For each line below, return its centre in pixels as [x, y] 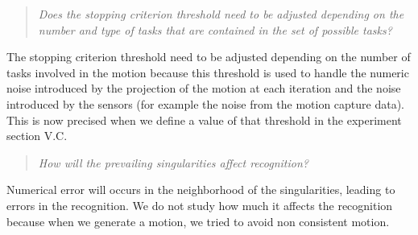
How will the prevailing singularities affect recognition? [173, 162]
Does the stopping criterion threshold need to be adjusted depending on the [221, 14]
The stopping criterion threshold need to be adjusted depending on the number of [209, 57]
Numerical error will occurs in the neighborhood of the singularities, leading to [201, 190]
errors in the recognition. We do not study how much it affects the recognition [200, 205]
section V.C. [37, 136]
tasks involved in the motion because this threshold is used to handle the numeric [208, 72]
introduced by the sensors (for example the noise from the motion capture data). [206, 103]
